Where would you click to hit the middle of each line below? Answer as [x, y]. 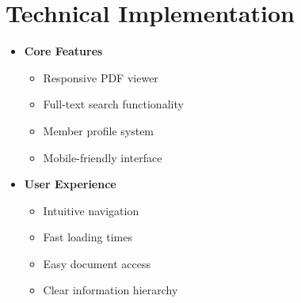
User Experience [70, 184]
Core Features [63, 51]
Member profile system [99, 130]
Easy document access [97, 263]
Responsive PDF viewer [101, 77]
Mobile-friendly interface [103, 157]
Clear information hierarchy [110, 290]
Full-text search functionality [113, 104]
